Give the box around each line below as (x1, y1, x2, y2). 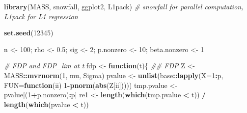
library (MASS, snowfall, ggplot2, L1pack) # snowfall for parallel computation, (4, 1, 244, 11)
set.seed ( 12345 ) (4, 28, 54, 38)
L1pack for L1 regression (4, 11, 78, 21)
